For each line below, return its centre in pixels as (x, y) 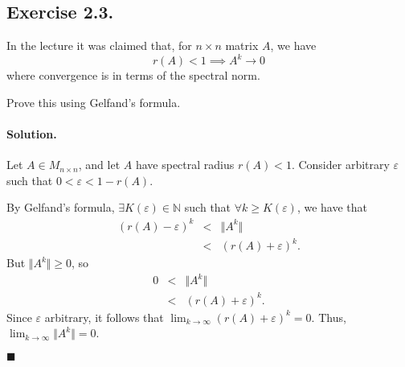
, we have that (332, 207)
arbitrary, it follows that (104, 317)
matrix (242, 45)
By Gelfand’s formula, (61, 207)
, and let (99, 165)
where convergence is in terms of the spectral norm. (133, 75)
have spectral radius (185, 165)
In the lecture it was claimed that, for (99, 45)
